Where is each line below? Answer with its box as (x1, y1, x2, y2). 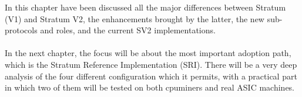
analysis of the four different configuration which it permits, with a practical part (5, 70, 297, 82)
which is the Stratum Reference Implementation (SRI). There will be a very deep (5, 58, 297, 70)
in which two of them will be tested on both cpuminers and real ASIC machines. (5, 81, 295, 93)
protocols (5, 24, 38, 36)
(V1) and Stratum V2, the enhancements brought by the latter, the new (5, 12, 264, 25)
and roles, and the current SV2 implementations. (40, 24, 216, 36)
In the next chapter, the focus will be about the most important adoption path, (5, 47, 291, 59)
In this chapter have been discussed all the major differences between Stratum (5, 1, 286, 13)
